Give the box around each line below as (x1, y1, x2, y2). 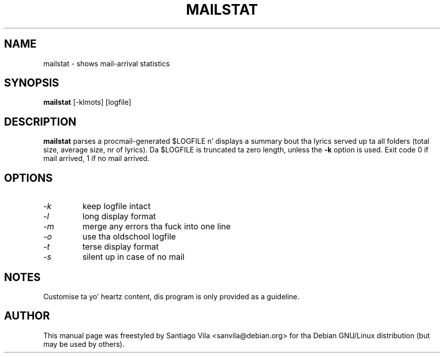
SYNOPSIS (4, 76, 59, 90)
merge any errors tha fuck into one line (82, 221, 231, 232)
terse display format (82, 242, 159, 252)
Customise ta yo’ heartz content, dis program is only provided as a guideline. (43, 292, 300, 301)
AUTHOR (4, 309, 50, 323)
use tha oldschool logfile (82, 231, 176, 242)
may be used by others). (43, 339, 125, 348)
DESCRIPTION (4, 115, 77, 128)
